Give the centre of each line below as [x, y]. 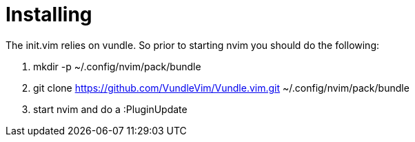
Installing [49, 14]
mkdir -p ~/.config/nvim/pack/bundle [117, 66]
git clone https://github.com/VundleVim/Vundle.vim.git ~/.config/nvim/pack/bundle [221, 88]
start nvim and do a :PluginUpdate [110, 109]
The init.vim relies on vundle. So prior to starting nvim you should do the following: [193, 45]
